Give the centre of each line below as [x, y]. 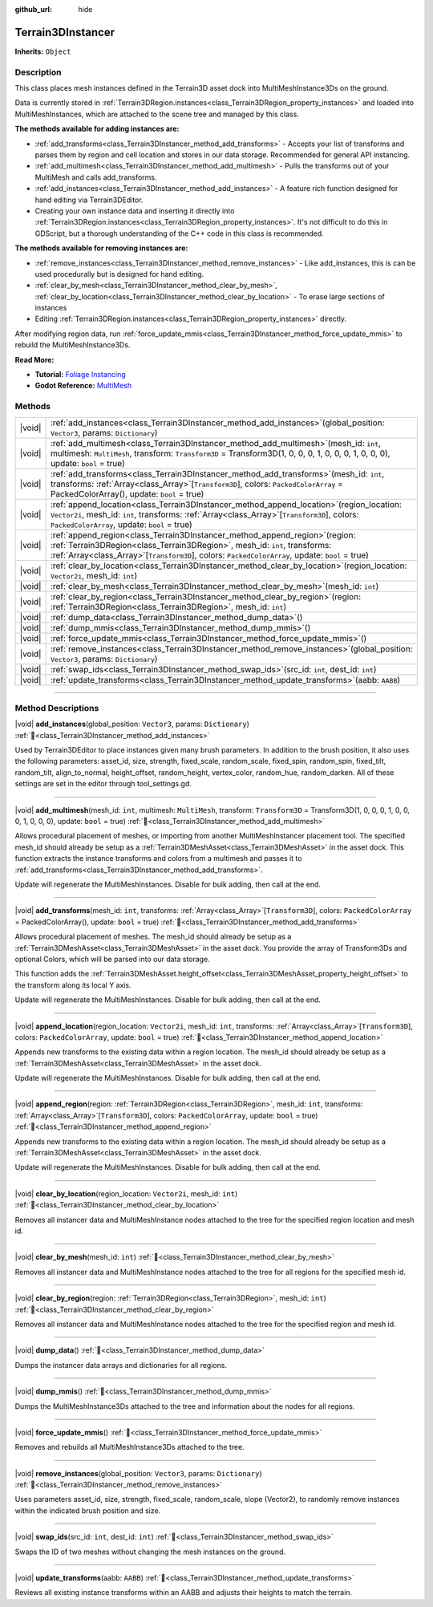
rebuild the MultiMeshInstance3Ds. [73, 345]
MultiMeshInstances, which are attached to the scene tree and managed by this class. [157, 114]
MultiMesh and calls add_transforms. [96, 177]
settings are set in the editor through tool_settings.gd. [103, 784]
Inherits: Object [43, 51]
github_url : [33, 9]
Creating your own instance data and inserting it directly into [135, 211]
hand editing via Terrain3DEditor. [89, 200]
